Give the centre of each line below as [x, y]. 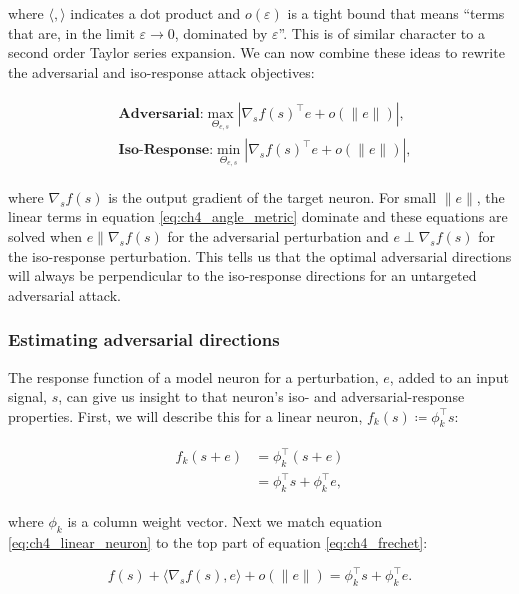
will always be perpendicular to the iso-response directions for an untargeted [242, 275]
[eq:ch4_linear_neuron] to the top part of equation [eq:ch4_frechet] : [218, 541]
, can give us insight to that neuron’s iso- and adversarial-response [261, 396]
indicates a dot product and [155, 13]
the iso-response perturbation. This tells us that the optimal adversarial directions [260, 255]
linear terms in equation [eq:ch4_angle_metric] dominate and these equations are [258, 216]
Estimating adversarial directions [144, 339]
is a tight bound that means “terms [396, 13]
